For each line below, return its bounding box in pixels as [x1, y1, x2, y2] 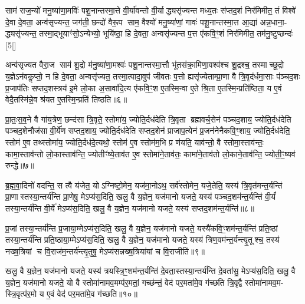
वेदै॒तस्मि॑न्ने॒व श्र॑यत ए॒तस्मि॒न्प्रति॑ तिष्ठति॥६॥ [5, 93, 127, 105]
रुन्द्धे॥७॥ [5, 159, 34, 171]
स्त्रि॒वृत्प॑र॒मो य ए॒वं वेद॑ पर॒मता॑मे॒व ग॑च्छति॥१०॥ [5, 288, 138, 300]
